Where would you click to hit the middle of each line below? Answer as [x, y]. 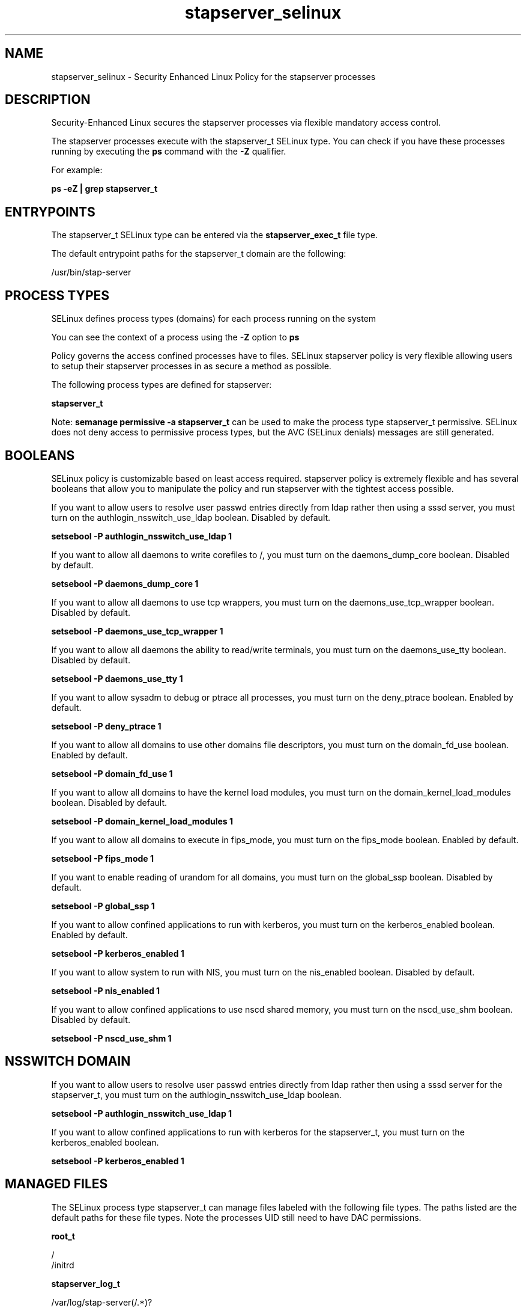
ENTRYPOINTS [50, 212]
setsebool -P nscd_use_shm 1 [111, 1038]
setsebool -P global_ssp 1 [103, 906]
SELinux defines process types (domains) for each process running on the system [214, 319]
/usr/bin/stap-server [91, 272]
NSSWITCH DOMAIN [68, 1061]
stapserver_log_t [86, 1283]
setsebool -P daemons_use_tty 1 [117, 678]
